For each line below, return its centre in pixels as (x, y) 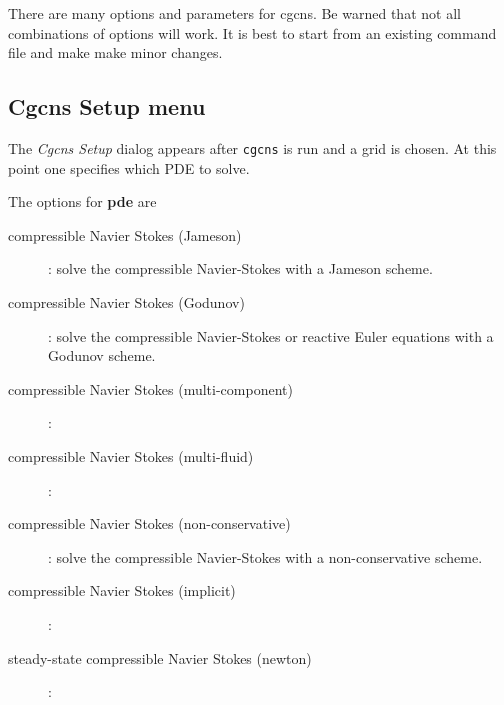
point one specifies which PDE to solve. (129, 167)
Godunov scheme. (102, 355)
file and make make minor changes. (115, 52)
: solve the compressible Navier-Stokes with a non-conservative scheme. (265, 556)
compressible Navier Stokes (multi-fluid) (131, 455)
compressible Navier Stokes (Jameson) (125, 234)
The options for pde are (82, 201)
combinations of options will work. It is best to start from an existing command (252, 32)
